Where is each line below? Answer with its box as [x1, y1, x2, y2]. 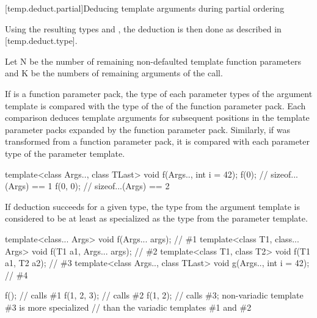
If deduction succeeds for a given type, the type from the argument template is [5, 200, 300, 212]
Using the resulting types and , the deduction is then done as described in [5, 22, 282, 35]
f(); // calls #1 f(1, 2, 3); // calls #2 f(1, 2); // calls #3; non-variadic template [5, 289, 304, 302]
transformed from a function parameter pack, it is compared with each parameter [5, 135, 310, 148]
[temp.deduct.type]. [5, 34, 78, 47]
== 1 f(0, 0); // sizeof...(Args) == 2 [32, 179, 170, 192]
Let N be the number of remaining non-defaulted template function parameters [5, 54, 302, 67]
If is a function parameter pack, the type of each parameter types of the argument [5, 87, 313, 99]
